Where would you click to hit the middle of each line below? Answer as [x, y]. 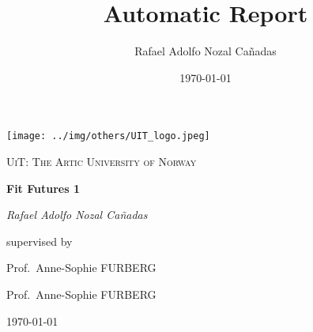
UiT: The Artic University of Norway [102, 161]
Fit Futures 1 [43, 188]
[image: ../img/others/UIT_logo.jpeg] [108, 136]
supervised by [40, 241]
